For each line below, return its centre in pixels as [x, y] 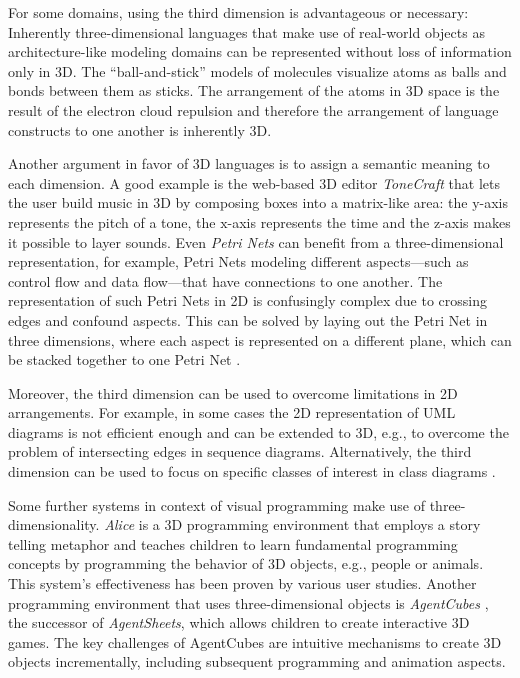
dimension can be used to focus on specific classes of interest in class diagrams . [252, 471]
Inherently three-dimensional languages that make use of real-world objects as [246, 31]
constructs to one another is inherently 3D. [140, 129]
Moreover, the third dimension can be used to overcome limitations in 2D [233, 392]
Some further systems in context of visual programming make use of [217, 504]
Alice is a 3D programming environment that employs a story [292, 524]
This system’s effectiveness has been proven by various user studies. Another [242, 583]
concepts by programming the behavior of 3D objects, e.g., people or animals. [246, 563]
